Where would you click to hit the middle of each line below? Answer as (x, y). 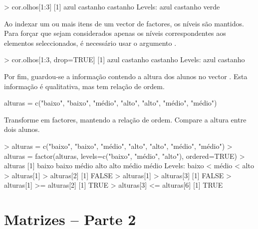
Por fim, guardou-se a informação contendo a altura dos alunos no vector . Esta (126, 76)
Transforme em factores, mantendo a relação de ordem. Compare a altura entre (125, 119)
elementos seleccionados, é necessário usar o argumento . (90, 43)
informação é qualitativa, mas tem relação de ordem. (84, 86)
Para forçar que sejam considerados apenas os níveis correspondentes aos (115, 33)
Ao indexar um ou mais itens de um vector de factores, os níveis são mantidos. (124, 23)
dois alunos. (22, 129)
